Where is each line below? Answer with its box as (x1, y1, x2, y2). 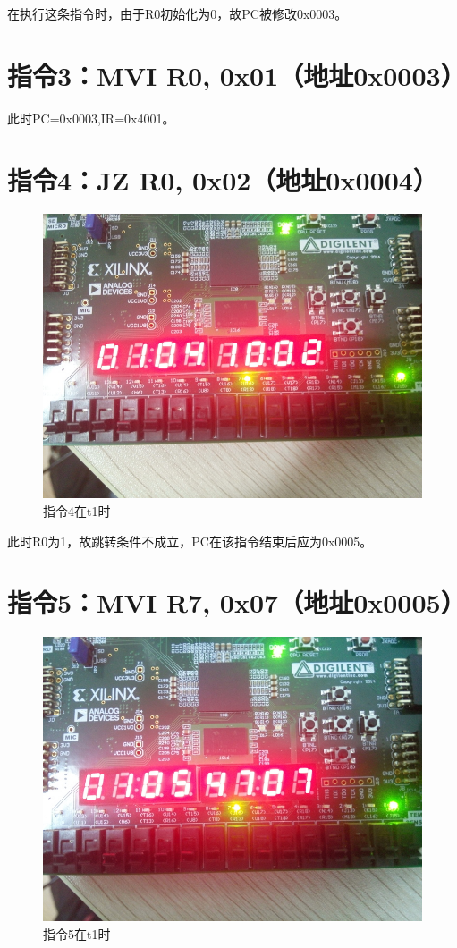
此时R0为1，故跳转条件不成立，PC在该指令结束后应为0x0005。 (7, 531, 373, 550)
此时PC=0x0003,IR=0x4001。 (7, 108, 175, 127)
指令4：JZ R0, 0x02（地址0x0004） (7, 161, 438, 198)
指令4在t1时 (43, 502, 111, 521)
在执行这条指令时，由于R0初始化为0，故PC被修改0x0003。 (7, 4, 348, 22)
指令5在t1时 (43, 924, 111, 943)
